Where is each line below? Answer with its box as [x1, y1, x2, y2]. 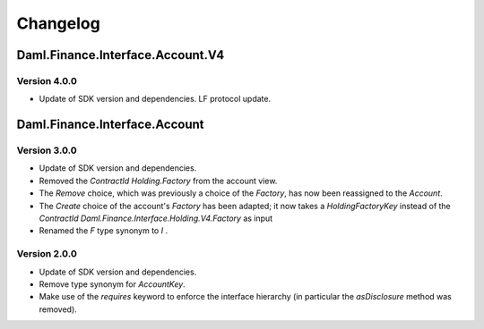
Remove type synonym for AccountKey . [39, 278, 186, 290]
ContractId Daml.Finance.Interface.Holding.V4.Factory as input [39, 213, 273, 224]
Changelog [16, 13, 100, 33]
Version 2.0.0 [16, 248, 78, 260]
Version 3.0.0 [16, 144, 78, 156]
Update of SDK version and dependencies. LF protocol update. [39, 94, 272, 105]
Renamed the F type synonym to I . [39, 225, 169, 236]
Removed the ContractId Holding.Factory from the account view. [39, 175, 278, 186]
